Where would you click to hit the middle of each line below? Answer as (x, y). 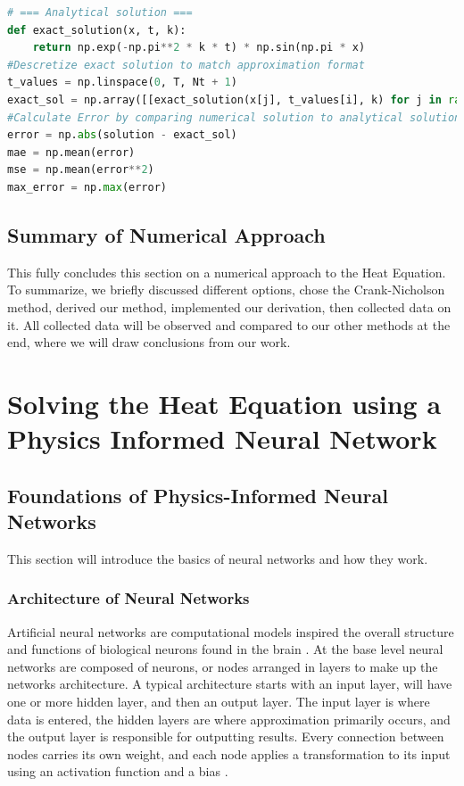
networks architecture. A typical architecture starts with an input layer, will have (230, 684)
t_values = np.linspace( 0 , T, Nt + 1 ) (122, 83)
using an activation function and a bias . (118, 771)
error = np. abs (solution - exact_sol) (122, 135)
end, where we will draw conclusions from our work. (149, 342)
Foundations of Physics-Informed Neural (198, 495)
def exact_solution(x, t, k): (97, 30)
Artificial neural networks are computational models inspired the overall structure (231, 631)
